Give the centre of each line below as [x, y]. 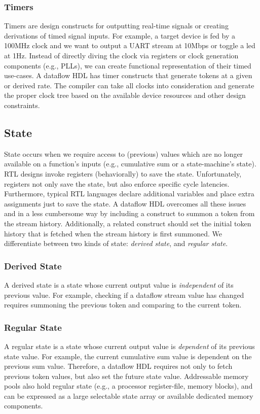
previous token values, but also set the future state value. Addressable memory [126, 376]
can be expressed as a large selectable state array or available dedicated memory [129, 395]
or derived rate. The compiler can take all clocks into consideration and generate [129, 85]
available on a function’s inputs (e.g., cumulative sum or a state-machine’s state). [130, 164]
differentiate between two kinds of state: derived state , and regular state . [116, 243]
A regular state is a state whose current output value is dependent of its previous [129, 346]
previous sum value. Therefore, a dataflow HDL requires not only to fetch [118, 366]
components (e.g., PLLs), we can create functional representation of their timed [128, 65]
